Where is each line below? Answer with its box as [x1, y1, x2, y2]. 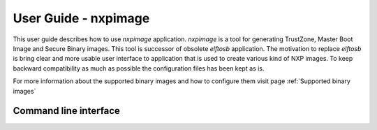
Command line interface [13, 105, 120, 117]
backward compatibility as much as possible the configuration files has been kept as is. [13, 64, 265, 73]
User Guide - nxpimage [13, 10, 150, 26]
